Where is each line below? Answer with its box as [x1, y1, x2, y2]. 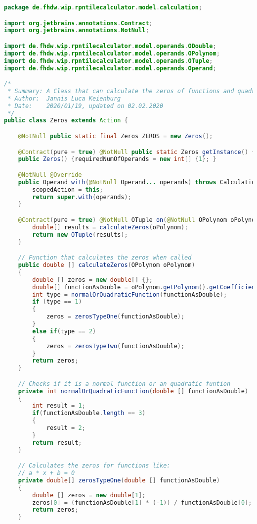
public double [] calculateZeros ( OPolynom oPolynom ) [18, 262, 195, 268]
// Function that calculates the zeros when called [18, 254, 192, 262]
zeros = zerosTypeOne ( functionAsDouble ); [46, 313, 185, 320]
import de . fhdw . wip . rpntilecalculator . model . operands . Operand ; [4, 64, 216, 72]
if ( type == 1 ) [32, 298, 82, 306]
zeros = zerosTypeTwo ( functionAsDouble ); [46, 342, 185, 350]
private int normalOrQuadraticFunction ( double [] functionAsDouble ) [18, 387, 249, 395]
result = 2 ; [46, 424, 86, 432]
